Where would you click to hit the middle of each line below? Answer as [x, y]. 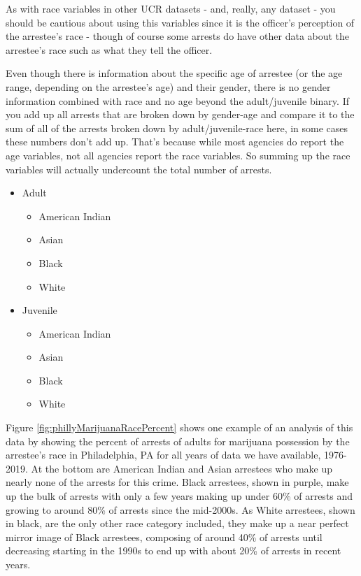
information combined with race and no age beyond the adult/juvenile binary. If [177, 100]
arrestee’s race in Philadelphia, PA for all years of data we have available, [163, 455]
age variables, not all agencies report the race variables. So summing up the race [178, 155]
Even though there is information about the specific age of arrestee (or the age [174, 73]
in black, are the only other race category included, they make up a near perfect [177, 523]
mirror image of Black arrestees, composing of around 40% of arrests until [164, 537]
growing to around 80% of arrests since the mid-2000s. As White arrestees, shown [180, 509]
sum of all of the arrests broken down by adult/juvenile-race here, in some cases [177, 128]
